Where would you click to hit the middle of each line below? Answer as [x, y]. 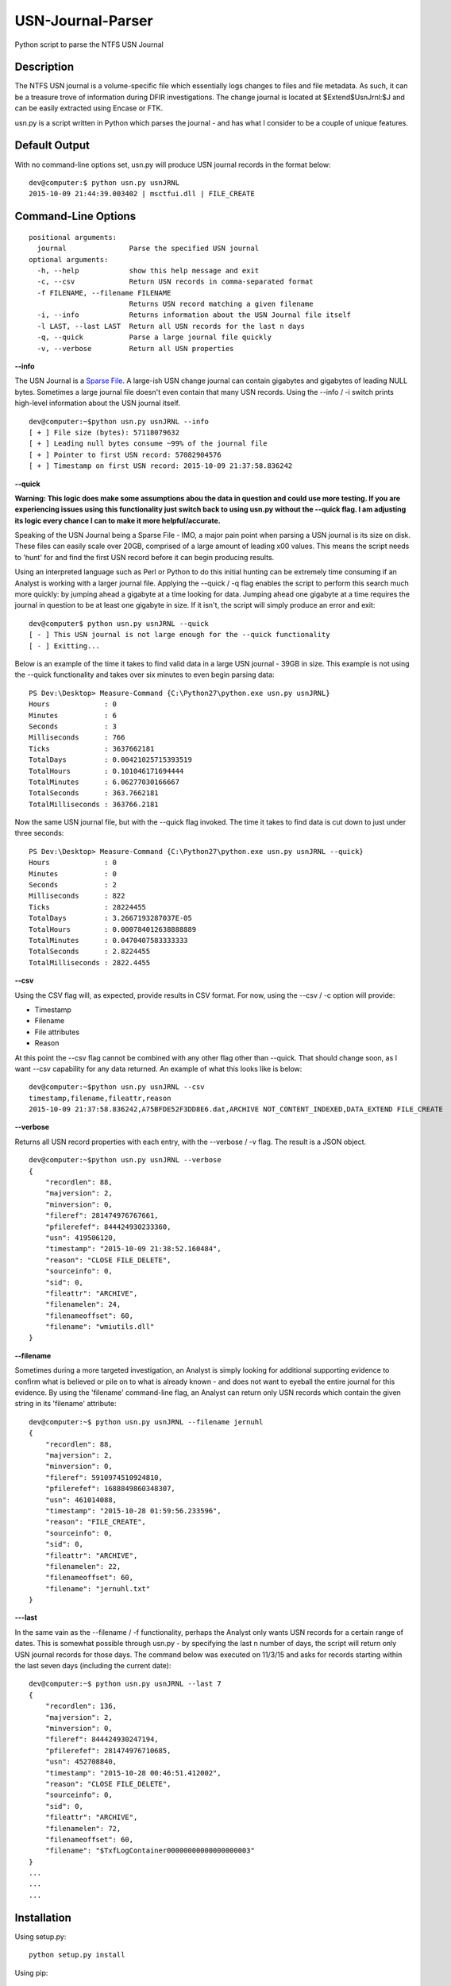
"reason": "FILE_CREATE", [96, 1522]
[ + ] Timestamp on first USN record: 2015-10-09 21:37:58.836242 [161, 466]
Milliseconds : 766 [77, 738]
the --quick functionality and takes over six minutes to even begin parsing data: [145, 674]
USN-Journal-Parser [84, 21]
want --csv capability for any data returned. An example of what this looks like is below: [158, 1068]
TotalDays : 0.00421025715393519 [110, 760]
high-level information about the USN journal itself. [98, 403]
